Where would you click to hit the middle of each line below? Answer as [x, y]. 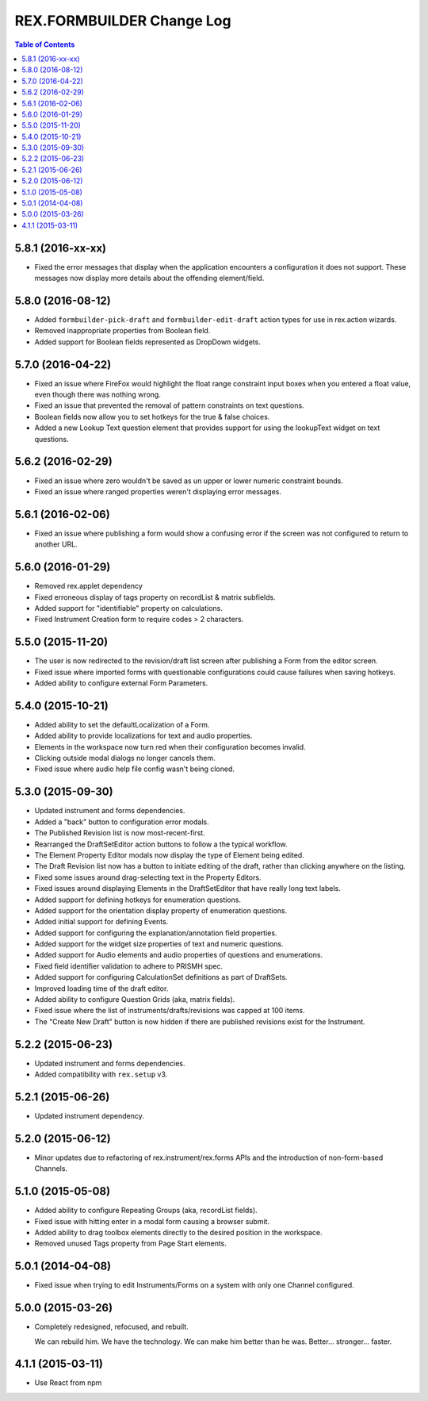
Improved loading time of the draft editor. [101, 988]
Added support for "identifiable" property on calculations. [129, 608]
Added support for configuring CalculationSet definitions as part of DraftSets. [161, 977]
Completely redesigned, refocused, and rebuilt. [112, 1327]
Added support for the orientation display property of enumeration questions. [161, 910]
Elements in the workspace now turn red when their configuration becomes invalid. [170, 747]
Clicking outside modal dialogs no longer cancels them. [125, 758]
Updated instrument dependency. [89, 1116]
